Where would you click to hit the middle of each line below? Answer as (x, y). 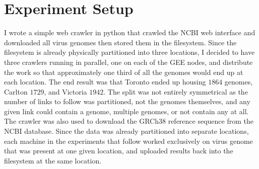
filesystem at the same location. (53, 160)
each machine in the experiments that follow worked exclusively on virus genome (128, 141)
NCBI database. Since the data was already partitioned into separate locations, (126, 131)
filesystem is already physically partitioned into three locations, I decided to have (129, 52)
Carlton (16, 91)
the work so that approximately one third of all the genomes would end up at (124, 72)
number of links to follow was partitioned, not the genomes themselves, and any (127, 101)
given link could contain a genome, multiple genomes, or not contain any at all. (126, 111)
